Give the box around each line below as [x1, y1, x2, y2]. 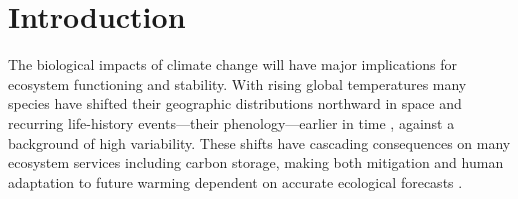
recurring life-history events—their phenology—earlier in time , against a [8, 112, 455, 133]
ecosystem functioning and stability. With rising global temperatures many [8, 73, 467, 94]
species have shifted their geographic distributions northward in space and [8, 93, 462, 114]
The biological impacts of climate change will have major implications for [8, 54, 457, 75]
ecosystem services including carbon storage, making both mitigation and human [8, 152, 504, 173]
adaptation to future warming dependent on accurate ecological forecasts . [8, 171, 463, 192]
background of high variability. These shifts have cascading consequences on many [8, 132, 511, 153]
